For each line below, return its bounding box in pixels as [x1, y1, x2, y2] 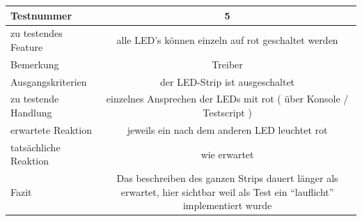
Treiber [212, 56, 243, 71]
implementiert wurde [182, 198, 272, 213]
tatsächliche [10, 139, 61, 154]
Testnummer [10, 8, 72, 22]
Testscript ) [203, 105, 252, 120]
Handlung [10, 105, 52, 120]
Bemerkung [10, 56, 59, 71]
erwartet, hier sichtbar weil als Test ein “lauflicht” [120, 184, 334, 199]
